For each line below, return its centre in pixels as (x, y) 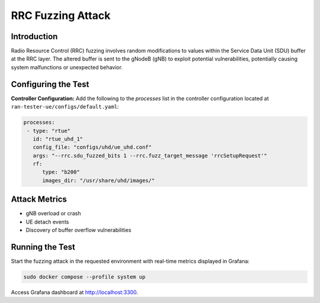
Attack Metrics (39, 200)
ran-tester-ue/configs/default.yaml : (65, 107)
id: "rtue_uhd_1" (58, 139)
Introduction (34, 36)
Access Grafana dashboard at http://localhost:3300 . (75, 292)
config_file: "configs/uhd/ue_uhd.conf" (92, 147)
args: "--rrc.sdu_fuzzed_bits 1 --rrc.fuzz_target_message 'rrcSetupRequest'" (150, 155)
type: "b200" (61, 172)
